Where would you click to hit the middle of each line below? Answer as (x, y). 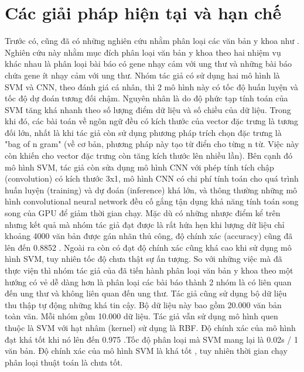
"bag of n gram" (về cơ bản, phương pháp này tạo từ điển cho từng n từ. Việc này (152, 144)
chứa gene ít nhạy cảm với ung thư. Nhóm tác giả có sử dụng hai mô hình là (142, 75)
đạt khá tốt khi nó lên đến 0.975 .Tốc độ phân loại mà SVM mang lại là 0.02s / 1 (151, 339)
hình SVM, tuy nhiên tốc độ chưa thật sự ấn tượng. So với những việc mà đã (144, 259)
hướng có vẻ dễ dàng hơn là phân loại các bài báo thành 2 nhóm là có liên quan (148, 281)
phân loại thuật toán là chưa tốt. (64, 362)
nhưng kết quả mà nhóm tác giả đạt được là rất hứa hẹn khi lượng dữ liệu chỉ (145, 224)
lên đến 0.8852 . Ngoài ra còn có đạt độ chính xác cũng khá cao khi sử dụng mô (148, 247)
